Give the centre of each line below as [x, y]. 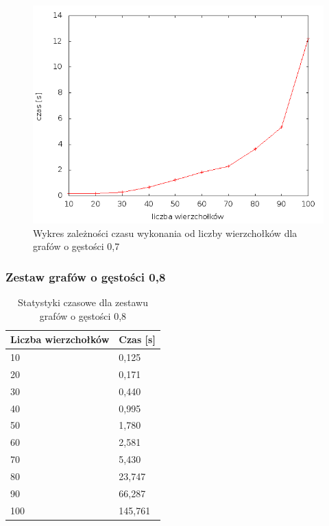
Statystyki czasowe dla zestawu [83, 302]
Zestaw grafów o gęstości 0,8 [86, 276]
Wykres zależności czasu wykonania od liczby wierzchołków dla [165, 233]
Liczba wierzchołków [60, 339]
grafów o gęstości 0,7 [76, 246]
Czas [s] [137, 339]
